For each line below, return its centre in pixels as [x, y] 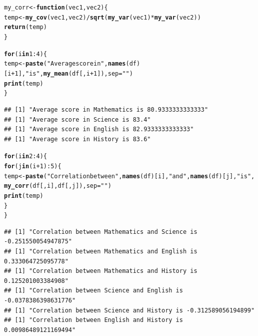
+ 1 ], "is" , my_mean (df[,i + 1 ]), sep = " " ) [72, 73]
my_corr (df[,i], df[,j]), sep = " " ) [58, 186]
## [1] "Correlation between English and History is [93, 320]
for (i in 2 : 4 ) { [25, 156]
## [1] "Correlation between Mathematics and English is [101, 252]
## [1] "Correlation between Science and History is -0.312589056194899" [129, 310]
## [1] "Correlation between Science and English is [93, 291]
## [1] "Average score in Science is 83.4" [77, 119]
